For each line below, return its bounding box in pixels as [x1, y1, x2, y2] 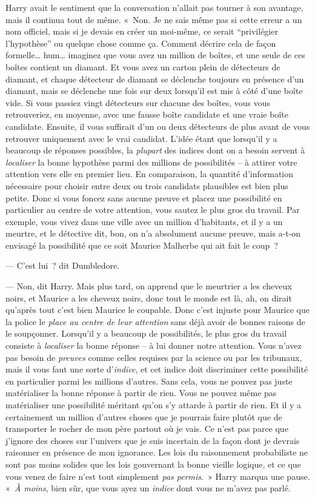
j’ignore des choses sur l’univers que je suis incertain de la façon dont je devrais [5, 434, 300, 446]
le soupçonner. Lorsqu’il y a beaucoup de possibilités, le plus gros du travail [5, 327, 287, 340]
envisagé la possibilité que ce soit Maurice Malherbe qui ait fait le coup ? [5, 238, 278, 251]
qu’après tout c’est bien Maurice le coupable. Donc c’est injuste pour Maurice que [5, 303, 310, 316]
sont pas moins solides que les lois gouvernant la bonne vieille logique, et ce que [5, 457, 301, 470]
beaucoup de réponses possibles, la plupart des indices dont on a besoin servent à [5, 144, 305, 156]
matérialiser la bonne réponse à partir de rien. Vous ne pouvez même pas [5, 386, 277, 399]
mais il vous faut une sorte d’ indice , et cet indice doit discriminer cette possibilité [5, 363, 308, 375]
